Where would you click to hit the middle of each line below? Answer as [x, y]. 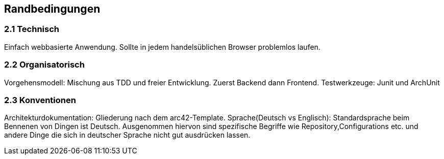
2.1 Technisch [32, 29]
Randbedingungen [52, 9]
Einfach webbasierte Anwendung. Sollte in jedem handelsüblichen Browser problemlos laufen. [162, 47]
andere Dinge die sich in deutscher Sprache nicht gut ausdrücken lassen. [127, 135]
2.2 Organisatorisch [44, 65]
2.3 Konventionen [40, 100]
